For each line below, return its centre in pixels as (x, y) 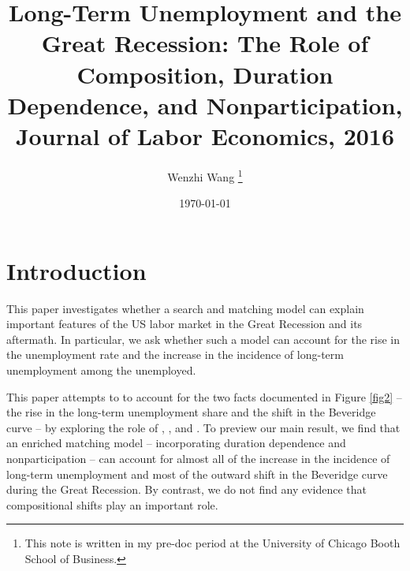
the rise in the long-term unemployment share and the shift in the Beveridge (191, 412)
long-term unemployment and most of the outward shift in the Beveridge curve (197, 474)
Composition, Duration (205, 74)
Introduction (76, 270)
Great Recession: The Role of (205, 43)
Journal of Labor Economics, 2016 (205, 135)
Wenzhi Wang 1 (205, 175)
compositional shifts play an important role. (112, 504)
